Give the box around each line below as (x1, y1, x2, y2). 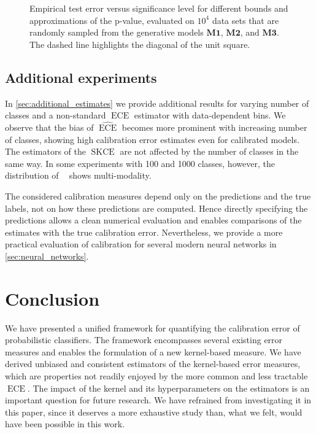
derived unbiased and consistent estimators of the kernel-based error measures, (5, 357, 301, 370)
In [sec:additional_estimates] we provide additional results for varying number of (5, 96, 309, 109)
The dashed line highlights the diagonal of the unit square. (29, 37, 250, 50)
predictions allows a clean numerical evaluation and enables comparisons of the (5, 214, 302, 227)
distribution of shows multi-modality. (5, 169, 152, 182)
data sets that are (212, 14, 279, 26)
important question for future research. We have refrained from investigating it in (5, 393, 312, 406)
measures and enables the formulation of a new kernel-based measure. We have (5, 345, 301, 358)
